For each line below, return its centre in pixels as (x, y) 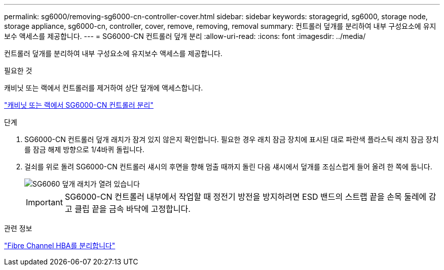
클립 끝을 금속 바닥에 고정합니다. (133, 209)
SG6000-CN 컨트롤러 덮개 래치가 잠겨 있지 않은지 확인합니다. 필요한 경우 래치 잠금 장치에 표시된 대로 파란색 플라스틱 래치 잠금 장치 (232, 139)
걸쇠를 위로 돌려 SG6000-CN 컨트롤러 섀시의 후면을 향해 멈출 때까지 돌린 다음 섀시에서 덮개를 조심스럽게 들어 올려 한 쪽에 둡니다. (228, 167)
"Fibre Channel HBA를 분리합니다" (60, 245)
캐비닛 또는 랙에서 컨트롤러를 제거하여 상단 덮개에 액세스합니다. (104, 88)
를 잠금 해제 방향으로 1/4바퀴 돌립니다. (84, 149)
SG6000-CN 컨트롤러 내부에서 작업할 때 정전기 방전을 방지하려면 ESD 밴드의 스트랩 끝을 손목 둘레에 (246, 197)
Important (44, 202)
